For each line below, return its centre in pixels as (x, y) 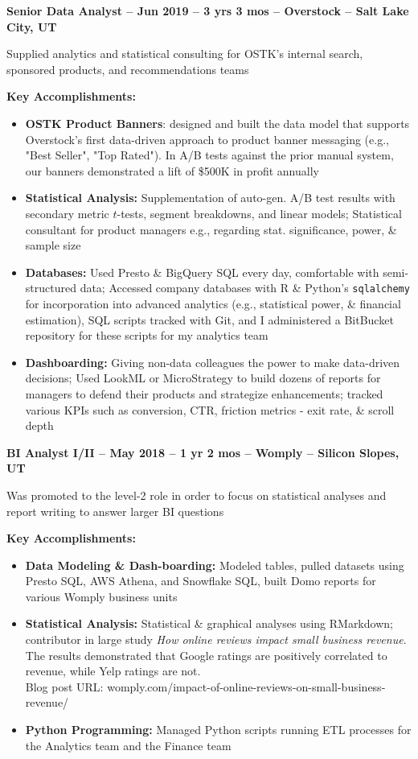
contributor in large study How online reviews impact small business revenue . (216, 639)
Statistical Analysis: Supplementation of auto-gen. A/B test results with (210, 198)
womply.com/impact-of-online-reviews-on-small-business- (246, 686)
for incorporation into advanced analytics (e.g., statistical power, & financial (213, 303)
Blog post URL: (64, 686)
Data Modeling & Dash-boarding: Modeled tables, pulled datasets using (215, 565)
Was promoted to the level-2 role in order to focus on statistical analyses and (197, 495)
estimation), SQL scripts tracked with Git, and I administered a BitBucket (209, 319)
